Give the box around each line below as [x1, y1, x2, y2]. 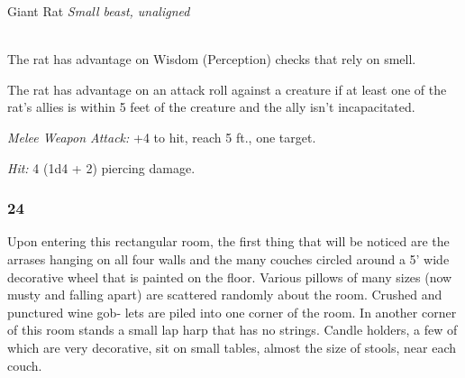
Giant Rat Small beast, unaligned [7, 2, 190, 20]
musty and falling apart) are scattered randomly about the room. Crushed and [7, 285, 442, 304]
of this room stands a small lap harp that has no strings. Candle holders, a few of [7, 320, 458, 339]
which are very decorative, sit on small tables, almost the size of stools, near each [7, 337, 457, 356]
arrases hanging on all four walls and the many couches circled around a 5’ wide [7, 249, 450, 268]
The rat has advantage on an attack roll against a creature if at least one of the [7, 79, 447, 98]
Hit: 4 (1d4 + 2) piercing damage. [7, 158, 196, 177]
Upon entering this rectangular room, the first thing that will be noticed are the [7, 232, 450, 251]
